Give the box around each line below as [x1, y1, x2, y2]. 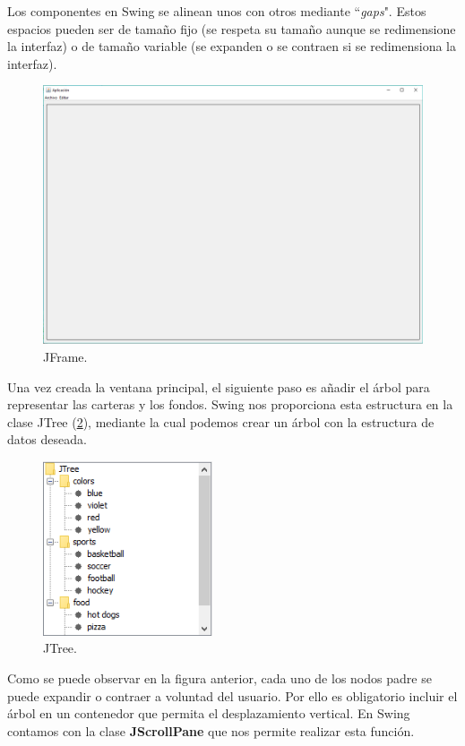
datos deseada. [7, 430, 87, 449]
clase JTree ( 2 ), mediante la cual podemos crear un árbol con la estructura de [7, 412, 435, 431]
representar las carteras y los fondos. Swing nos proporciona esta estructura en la [7, 395, 453, 414]
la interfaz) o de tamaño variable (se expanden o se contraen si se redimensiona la [7, 37, 456, 56]
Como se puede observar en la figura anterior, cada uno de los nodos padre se [7, 669, 432, 688]
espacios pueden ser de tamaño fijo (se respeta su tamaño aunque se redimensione [7, 19, 456, 38]
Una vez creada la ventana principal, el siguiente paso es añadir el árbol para [7, 377, 430, 396]
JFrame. [43, 347, 88, 365]
